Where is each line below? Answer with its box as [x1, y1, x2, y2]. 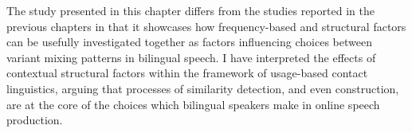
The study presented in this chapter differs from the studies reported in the [6, 2, 375, 18]
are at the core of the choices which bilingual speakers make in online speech [6, 96, 380, 112]
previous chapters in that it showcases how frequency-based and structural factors [6, 18, 406, 34]
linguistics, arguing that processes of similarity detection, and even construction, [6, 80, 399, 96]
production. [6, 111, 63, 128]
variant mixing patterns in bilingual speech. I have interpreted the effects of [6, 49, 376, 65]
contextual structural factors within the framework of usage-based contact [6, 65, 368, 81]
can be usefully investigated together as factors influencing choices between [6, 33, 372, 50]
